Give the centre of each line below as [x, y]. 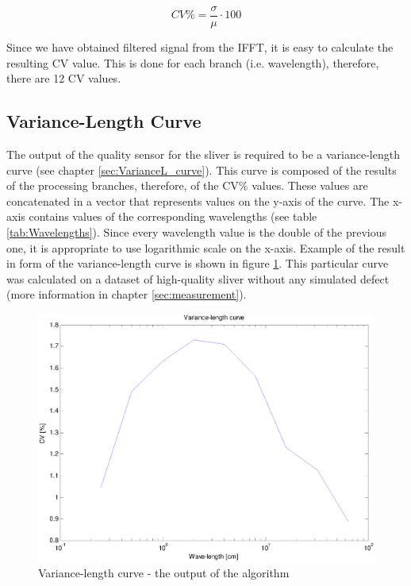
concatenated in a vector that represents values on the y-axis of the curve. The [198, 200]
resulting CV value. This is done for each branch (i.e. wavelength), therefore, [193, 62]
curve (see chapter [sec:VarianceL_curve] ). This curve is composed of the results [202, 170]
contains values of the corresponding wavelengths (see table [173, 216]
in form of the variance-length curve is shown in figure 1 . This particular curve [198, 263]
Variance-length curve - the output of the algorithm [164, 572]
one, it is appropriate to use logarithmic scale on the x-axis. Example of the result [206, 247]
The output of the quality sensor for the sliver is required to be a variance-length [203, 154]
